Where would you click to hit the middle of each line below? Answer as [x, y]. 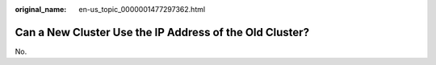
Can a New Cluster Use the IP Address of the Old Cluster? [162, 32]
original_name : [41, 9]
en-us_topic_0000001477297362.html [142, 9]
